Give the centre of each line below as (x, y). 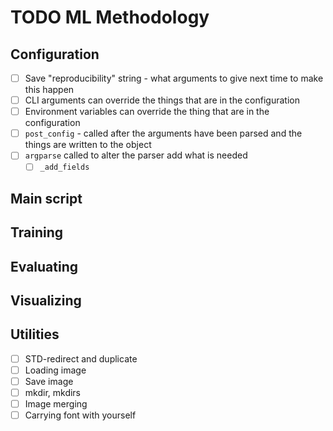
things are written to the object (88, 145)
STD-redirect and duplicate (81, 358)
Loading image (55, 370)
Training (37, 232)
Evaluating (44, 266)
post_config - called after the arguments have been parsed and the (163, 133)
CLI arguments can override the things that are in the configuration (162, 100)
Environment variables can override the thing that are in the (147, 112)
